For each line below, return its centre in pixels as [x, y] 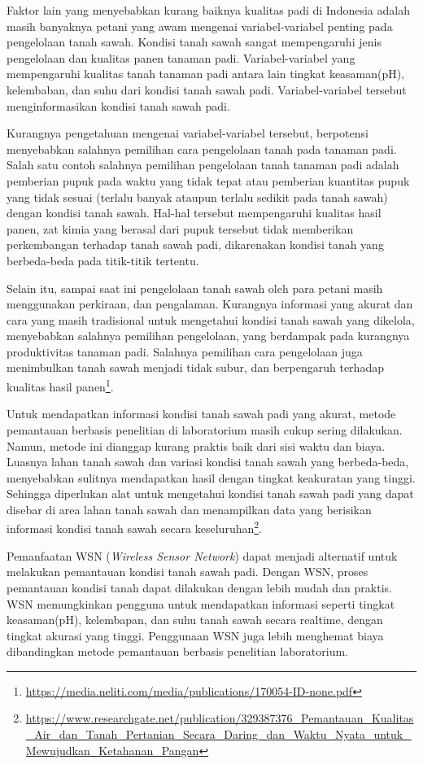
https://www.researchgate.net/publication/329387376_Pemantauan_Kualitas [220, 718]
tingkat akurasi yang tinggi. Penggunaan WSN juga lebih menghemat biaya [195, 635]
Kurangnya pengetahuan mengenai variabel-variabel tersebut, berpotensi [188, 133]
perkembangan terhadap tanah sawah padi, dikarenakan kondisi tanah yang [195, 244]
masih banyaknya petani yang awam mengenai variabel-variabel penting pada [200, 26]
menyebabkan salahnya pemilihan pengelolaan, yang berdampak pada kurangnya [208, 336]
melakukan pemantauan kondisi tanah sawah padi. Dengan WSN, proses [188, 572]
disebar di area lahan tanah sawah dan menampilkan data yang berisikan [189, 509]
